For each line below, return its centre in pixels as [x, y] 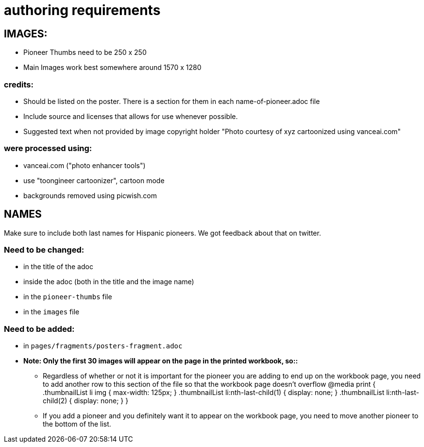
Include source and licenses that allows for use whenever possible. [131, 116]
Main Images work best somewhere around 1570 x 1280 [112, 68]
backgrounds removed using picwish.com [90, 195]
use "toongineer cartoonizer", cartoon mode [94, 180]
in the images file [51, 312]
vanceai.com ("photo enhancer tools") [85, 165]
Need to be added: [39, 329]
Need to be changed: [44, 249]
